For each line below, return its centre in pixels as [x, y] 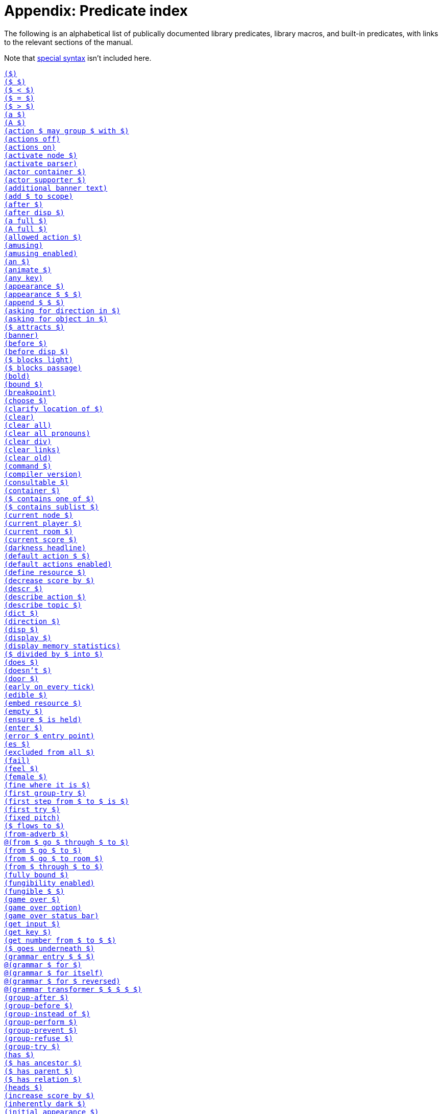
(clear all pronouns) [47, 433]
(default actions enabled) [58, 564]
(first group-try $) [45, 793]
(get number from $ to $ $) [60, 940]
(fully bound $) [36, 875]
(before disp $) [36, 351]
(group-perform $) [41, 1022]
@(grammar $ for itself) [54, 973]
